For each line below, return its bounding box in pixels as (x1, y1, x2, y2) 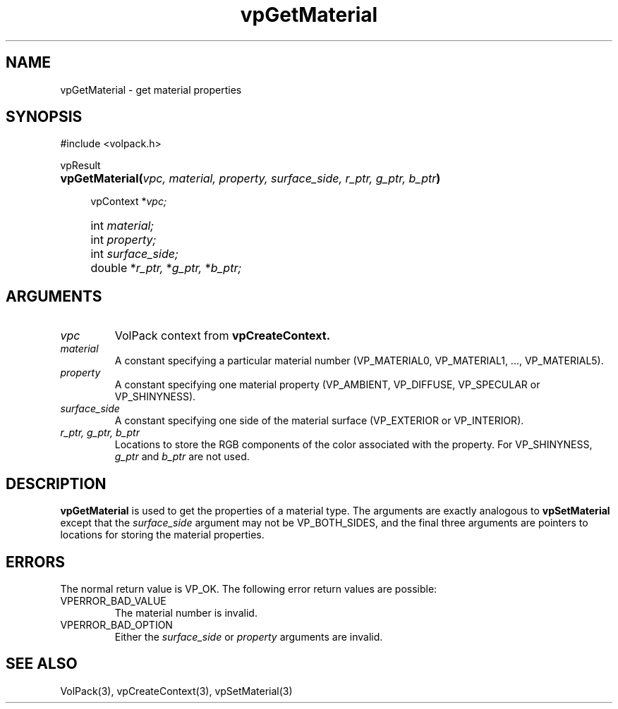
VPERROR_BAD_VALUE (60, 594, 166, 607)
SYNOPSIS (6, 108, 83, 126)
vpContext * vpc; (90, 195, 167, 208)
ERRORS (6, 553, 66, 571)
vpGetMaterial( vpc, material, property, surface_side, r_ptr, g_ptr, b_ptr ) (60, 171, 441, 186)
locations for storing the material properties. (60, 529, 265, 541)
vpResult (60, 159, 101, 172)
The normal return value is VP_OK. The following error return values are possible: (60, 582, 437, 595)
